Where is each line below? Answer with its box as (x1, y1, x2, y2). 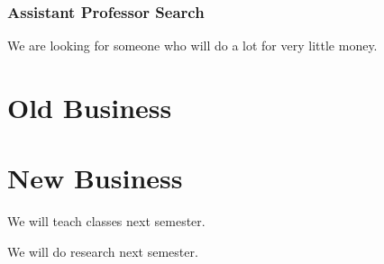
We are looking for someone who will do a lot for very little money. (7, 36, 378, 55)
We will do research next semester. (7, 241, 198, 260)
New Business (7, 159, 183, 196)
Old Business (7, 89, 172, 125)
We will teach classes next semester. (7, 212, 206, 231)
